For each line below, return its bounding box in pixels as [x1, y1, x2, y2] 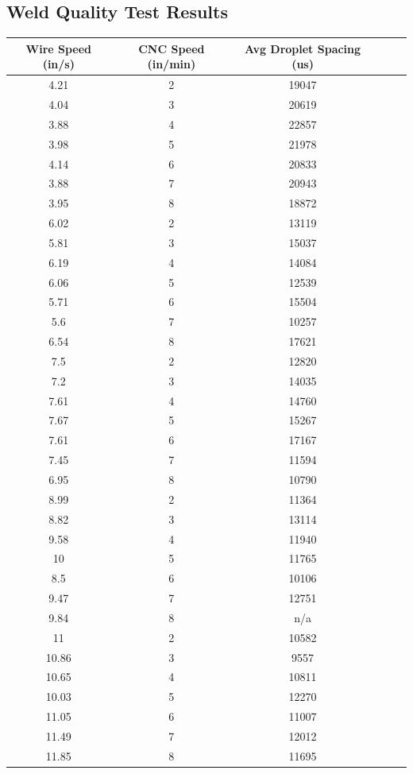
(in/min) [147, 56, 196, 72]
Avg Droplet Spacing [245, 40, 361, 56]
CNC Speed [138, 40, 205, 56]
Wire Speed [25, 40, 92, 56]
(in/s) [42, 56, 75, 72]
